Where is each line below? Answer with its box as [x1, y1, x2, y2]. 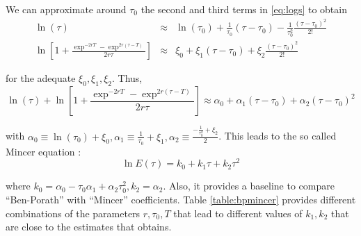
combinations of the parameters [6, 205, 141, 220]
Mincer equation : [6, 144, 81, 158]
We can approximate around [6, 2, 127, 16]
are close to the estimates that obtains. [6, 219, 172, 234]
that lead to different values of [173, 205, 303, 220]
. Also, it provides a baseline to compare [163, 178, 335, 193]
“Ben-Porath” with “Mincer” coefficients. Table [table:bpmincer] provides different [6, 192, 356, 206]
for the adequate [6, 71, 76, 85]
